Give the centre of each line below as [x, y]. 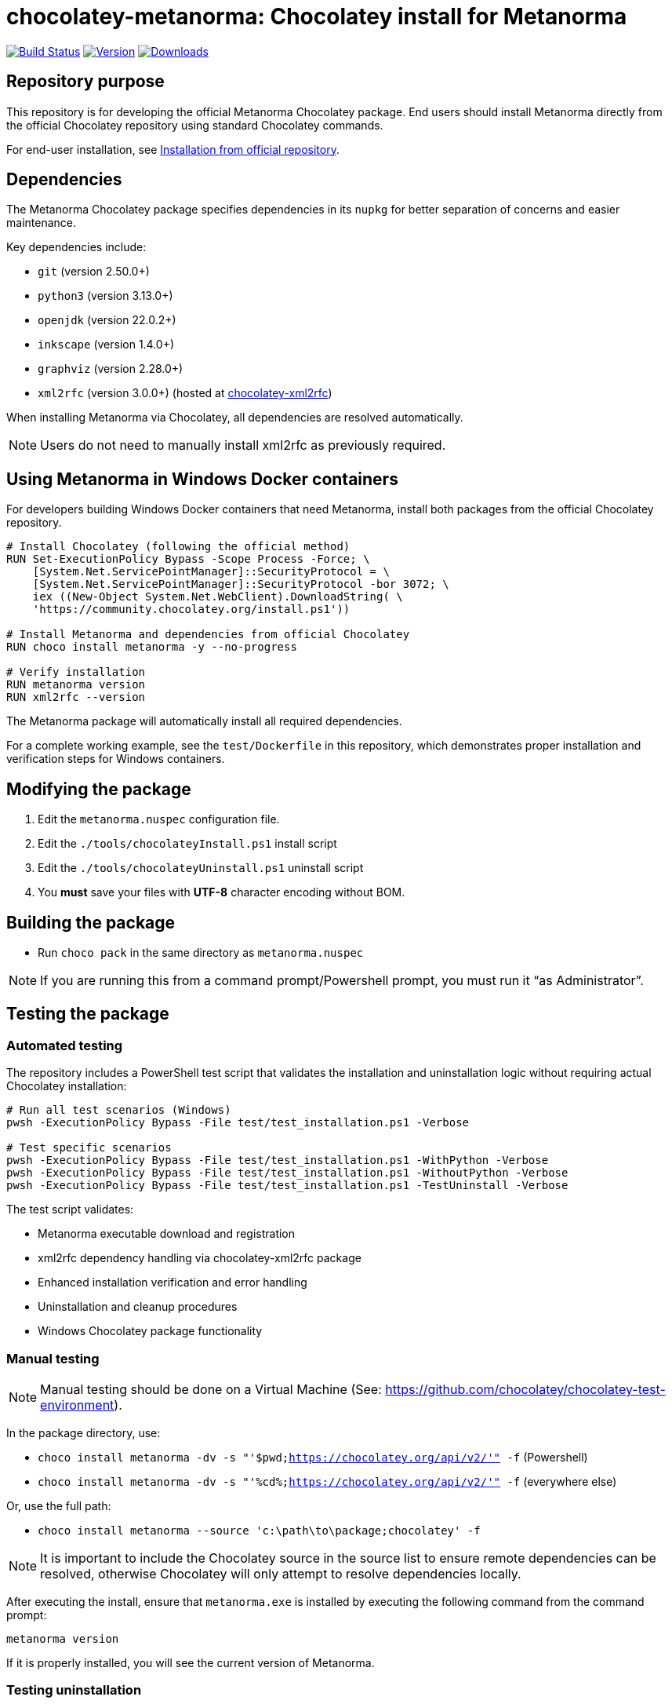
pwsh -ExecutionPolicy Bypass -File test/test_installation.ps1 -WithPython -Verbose [278, 1160]
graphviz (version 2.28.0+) [111, 369]
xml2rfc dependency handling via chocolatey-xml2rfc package [200, 1258]
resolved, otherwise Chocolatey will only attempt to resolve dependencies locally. [281, 1573]
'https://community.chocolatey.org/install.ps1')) [191, 609]
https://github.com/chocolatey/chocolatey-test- [525, 1389]
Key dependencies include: [76, 247]
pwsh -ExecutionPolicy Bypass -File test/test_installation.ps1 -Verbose [238, 1123]
